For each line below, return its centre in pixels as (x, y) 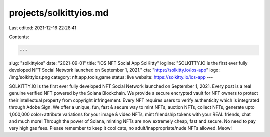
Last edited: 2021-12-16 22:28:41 (43, 28)
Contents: (19, 37)
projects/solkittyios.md (59, 13)
